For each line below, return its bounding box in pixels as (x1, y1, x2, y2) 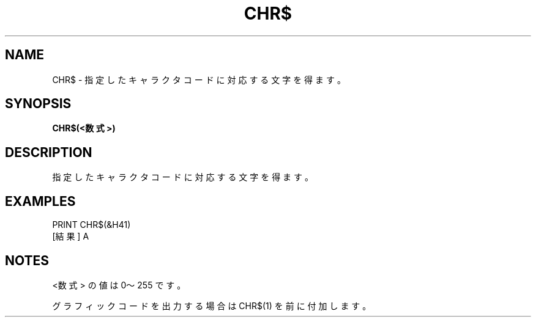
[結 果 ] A (52, 231, 89, 242)
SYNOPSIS (5, 96, 72, 112)
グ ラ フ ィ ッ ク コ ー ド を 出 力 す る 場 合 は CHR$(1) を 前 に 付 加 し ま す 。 (52, 300, 371, 311)
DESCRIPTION (5, 144, 92, 160)
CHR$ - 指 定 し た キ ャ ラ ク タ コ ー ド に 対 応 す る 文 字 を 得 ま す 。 (52, 74, 346, 85)
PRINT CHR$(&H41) (52, 219, 131, 230)
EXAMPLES (5, 193, 76, 209)
